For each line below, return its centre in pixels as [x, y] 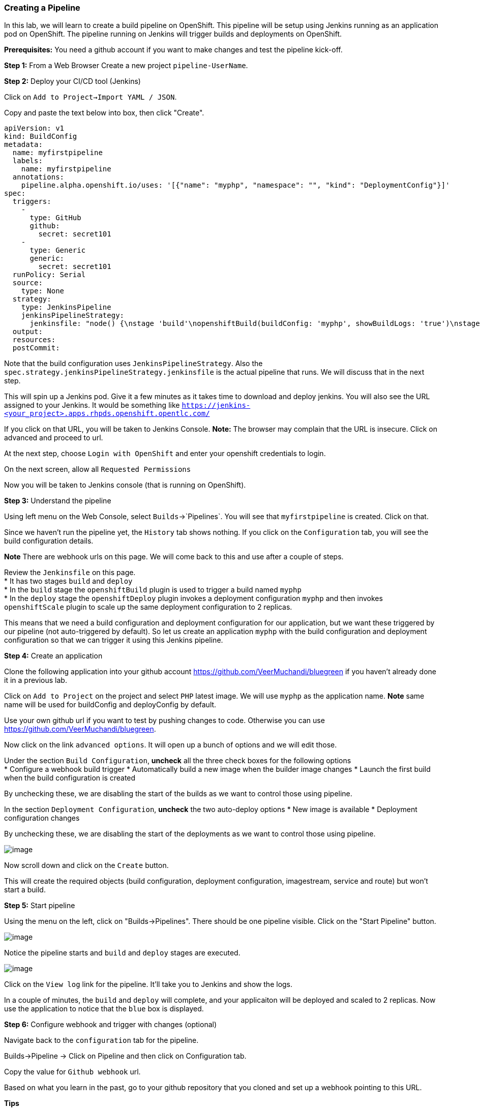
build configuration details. [49, 541]
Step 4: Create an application [53, 656]
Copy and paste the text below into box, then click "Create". [104, 113]
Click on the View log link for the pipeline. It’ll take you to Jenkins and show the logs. [148, 984]
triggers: [32, 202]
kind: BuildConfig [41, 137]
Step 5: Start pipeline [40, 906]
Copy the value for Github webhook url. [72, 1072]
